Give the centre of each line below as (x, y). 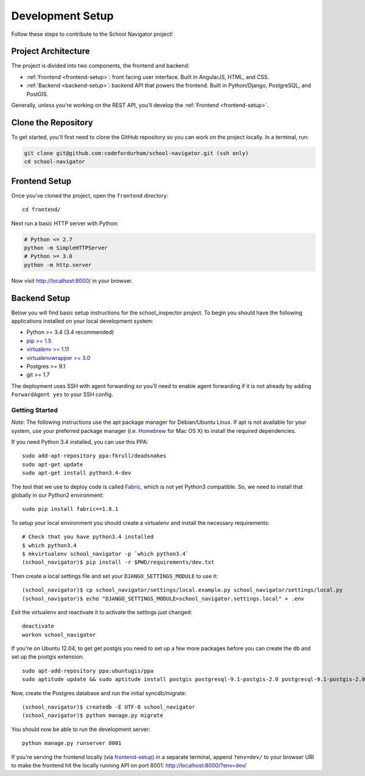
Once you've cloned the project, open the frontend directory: (90, 195)
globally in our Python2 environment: (57, 495)
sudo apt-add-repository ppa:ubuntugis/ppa (88, 671)
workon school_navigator (59, 635)
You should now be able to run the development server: (81, 729)
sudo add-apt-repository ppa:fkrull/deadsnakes (94, 456)
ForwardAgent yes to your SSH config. (62, 395)
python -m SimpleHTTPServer (66, 248)
